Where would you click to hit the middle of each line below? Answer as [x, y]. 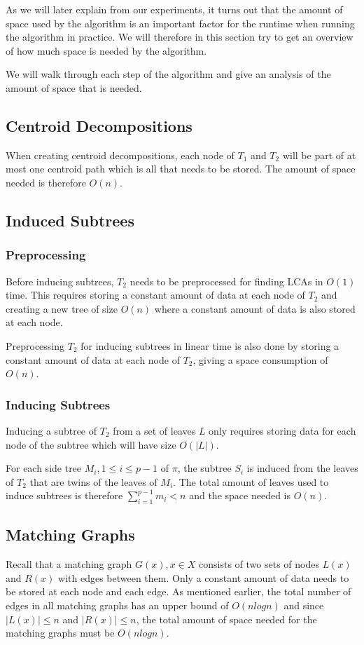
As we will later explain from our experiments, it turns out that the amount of [174, 9]
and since [304, 605]
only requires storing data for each [282, 430]
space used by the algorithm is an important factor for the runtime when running [180, 23]
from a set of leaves [154, 430]
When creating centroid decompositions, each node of [120, 155]
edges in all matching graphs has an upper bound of [117, 605]
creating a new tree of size [62, 308]
